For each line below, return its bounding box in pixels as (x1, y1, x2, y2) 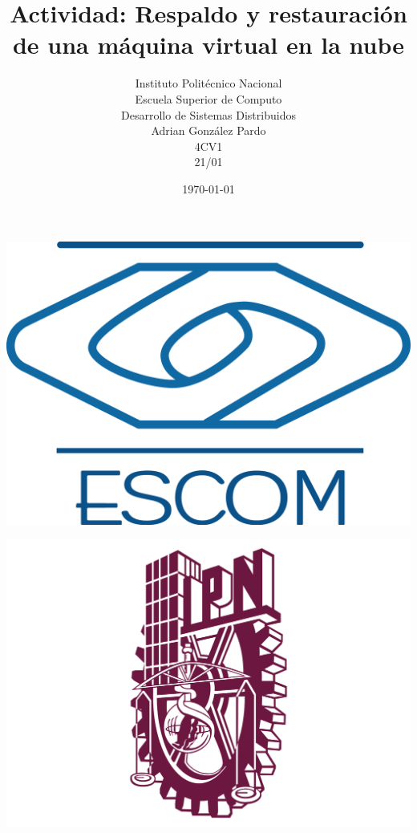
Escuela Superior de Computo (135, 90, 282, 107)
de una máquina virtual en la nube (12, 28, 405, 61)
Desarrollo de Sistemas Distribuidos (121, 106, 296, 123)
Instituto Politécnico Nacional (135, 75, 282, 91)
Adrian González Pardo (151, 122, 266, 139)
